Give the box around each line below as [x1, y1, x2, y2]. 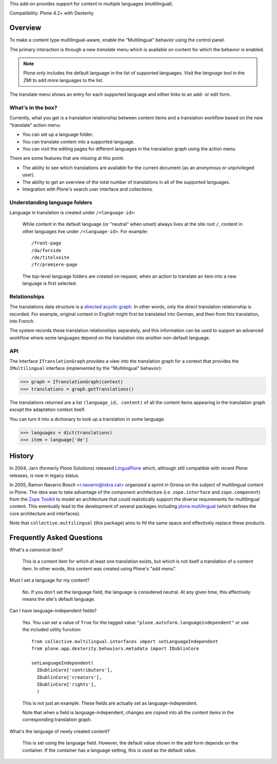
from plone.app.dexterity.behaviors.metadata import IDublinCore [31, 646, 200, 651]
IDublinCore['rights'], [36, 682, 97, 687]
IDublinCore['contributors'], [36, 667, 113, 673]
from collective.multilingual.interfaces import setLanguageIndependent [31, 638, 218, 644]
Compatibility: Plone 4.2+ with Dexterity [9, 10, 94, 16]
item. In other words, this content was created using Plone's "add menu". [22, 565, 177, 571]
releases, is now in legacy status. [9, 472, 80, 479]
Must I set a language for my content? [9, 577, 90, 584]
